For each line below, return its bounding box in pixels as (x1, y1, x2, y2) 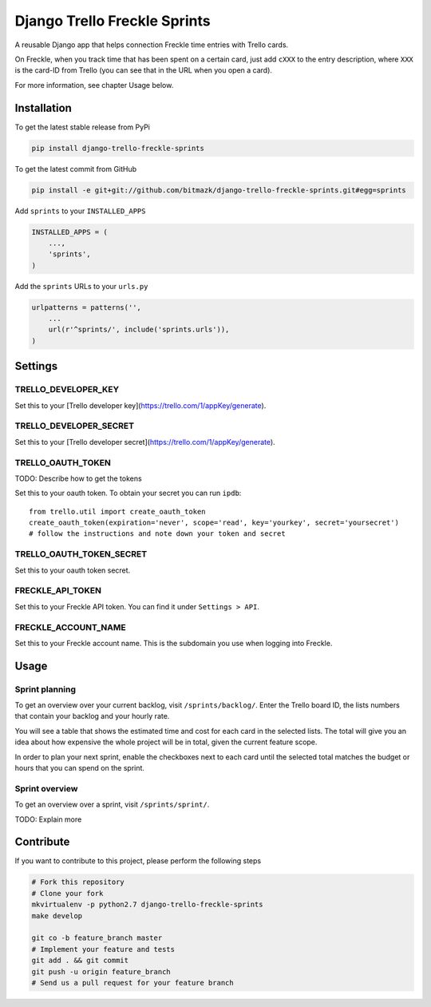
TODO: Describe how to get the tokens (14, 474, 143, 483)
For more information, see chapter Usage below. (14, 80, 174, 89)
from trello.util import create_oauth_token (29, 507, 207, 516)
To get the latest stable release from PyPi (14, 122, 151, 132)
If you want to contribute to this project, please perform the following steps (14, 856, 262, 866)
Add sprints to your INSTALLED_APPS (14, 206, 146, 216)
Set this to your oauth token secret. (14, 565, 131, 575)
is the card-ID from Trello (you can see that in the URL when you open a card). (14, 65, 273, 75)
